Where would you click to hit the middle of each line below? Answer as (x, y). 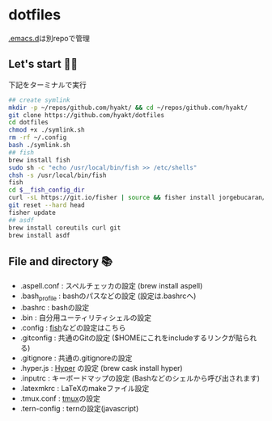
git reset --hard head (47, 205)
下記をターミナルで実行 (47, 84)
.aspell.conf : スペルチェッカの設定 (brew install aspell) (111, 286)
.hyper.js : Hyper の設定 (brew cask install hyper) (102, 368)
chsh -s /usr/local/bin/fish (57, 175)
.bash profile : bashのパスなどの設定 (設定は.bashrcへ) (108, 297)
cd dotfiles (28, 123)
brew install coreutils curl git (65, 228)
